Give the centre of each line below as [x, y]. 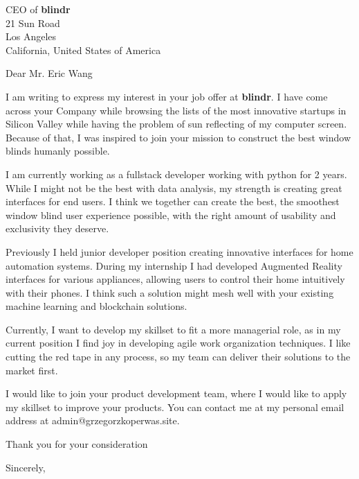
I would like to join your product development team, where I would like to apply [176, 393]
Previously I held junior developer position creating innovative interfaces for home [179, 251]
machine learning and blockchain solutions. [96, 306]
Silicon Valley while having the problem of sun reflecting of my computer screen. [176, 124]
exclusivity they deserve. [57, 228]
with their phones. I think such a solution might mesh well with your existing [170, 292]
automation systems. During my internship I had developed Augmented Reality [174, 265]
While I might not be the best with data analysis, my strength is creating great [174, 188]
